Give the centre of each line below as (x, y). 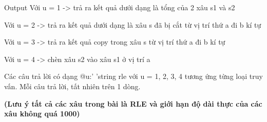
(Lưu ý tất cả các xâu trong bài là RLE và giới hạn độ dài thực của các (133, 103)
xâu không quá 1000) (42, 114)
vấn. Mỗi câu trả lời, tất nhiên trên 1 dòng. (72, 86)
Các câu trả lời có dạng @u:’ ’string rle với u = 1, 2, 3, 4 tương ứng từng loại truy (133, 76)
